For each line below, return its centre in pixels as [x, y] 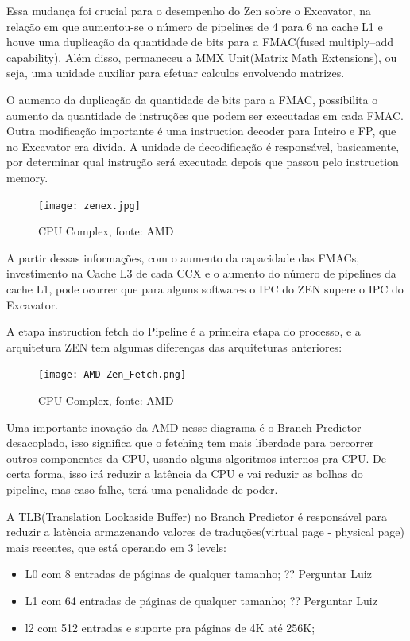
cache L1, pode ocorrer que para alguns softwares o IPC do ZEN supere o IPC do [205, 288]
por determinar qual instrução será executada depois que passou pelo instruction [203, 162]
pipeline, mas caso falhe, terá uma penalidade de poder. [142, 489]
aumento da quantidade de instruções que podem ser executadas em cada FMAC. [205, 115]
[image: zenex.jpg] [89, 206]
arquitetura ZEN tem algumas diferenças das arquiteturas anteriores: [174, 346]
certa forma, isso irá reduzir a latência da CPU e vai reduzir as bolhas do [185, 474]
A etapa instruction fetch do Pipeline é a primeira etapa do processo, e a [184, 331]
